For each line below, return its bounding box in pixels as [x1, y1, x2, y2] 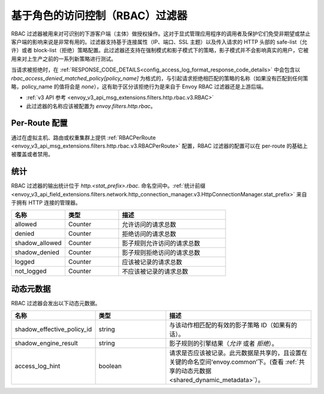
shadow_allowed [14, 239, 62, 247]
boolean [98, 362, 122, 371]
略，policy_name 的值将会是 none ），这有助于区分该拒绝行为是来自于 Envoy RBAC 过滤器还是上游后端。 [11, 83, 267, 90]
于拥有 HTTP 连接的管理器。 [11, 199, 81, 207]
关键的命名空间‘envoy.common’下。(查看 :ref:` [169, 358, 299, 366]
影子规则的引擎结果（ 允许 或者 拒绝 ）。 [169, 339, 278, 348]
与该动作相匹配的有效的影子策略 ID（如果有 [169, 321, 291, 330]
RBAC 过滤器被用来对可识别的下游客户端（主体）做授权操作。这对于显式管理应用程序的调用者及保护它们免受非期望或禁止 [11, 30, 311, 37]
